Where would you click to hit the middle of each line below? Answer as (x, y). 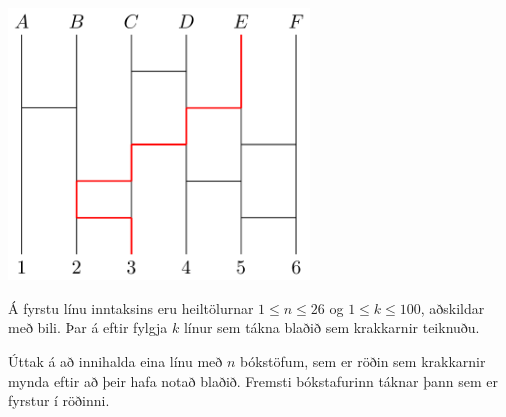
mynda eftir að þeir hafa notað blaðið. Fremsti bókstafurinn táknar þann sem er (253, 380)
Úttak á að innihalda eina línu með (115, 360)
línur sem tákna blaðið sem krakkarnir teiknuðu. (331, 327)
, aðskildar (452, 307)
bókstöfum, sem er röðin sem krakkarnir (363, 360)
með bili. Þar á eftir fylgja (88, 327)
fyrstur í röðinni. (59, 400)
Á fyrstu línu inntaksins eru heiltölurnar (131, 307)
